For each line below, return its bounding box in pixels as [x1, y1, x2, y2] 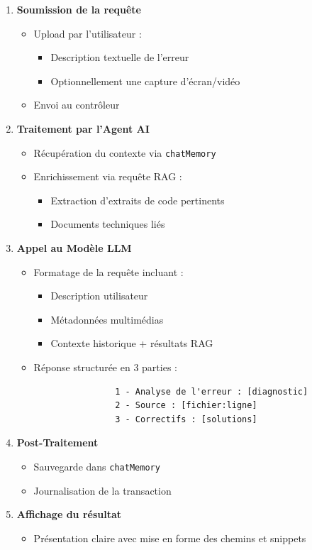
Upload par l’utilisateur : [33, 26, 142, 40]
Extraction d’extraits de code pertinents [50, 192, 225, 207]
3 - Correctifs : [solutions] [115, 414, 257, 424]
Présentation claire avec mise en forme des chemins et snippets [33, 530, 306, 545]
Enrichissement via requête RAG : [33, 169, 182, 184]
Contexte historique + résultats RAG [50, 336, 213, 351]
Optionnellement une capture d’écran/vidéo [50, 73, 240, 88]
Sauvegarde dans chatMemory [33, 458, 160, 473]
